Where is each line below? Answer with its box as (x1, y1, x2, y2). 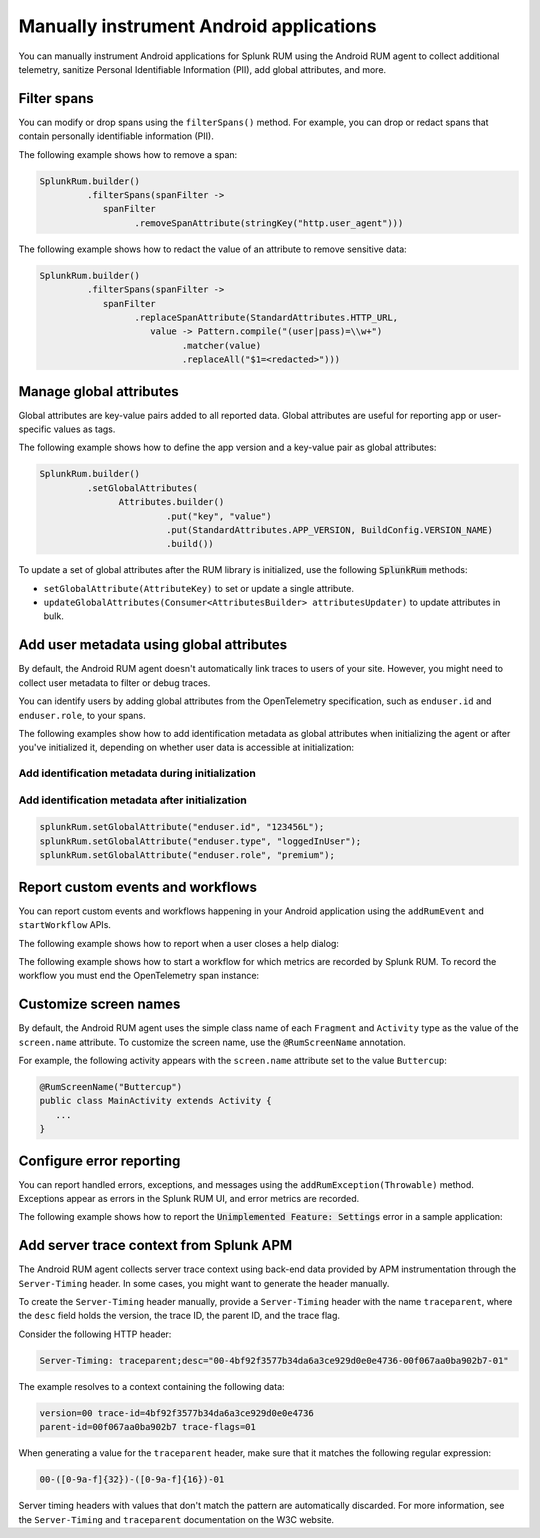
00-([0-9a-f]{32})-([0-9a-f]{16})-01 (39, 1474, 225, 1485)
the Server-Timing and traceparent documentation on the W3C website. (18, 1513, 335, 1525)
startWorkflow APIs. (18, 919, 112, 931)
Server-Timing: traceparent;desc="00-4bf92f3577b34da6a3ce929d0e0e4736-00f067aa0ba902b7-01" (39, 1355, 509, 1366)
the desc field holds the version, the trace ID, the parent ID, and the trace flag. (18, 1310, 340, 1322)
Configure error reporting (18, 1152, 181, 1169)
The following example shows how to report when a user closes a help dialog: (18, 937, 340, 949)
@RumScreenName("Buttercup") (39, 1081, 183, 1092)
